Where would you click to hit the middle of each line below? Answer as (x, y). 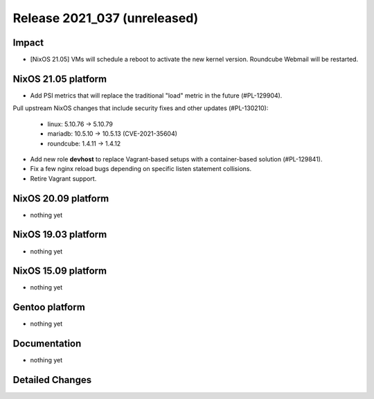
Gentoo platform (49, 307)
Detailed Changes (52, 380)
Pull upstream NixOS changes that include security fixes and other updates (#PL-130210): (141, 108)
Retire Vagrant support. (63, 178)
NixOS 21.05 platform (60, 79)
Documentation (47, 344)
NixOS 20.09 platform (61, 198)
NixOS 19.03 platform (60, 234)
